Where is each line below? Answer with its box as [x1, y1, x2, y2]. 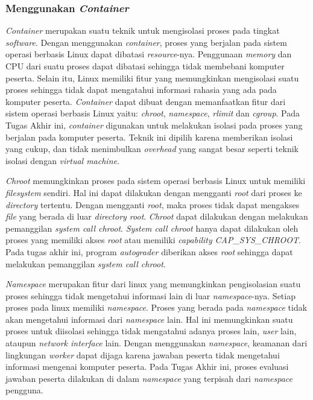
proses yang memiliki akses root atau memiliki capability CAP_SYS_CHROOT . [5, 233, 302, 246]
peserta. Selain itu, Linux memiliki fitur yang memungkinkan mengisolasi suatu [5, 71, 299, 84]
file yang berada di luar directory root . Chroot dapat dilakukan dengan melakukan [5, 210, 308, 223]
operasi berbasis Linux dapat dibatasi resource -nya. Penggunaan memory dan [5, 48, 292, 60]
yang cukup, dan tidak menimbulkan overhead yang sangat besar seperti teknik [5, 142, 299, 155]
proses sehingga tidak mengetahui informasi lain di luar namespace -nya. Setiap [5, 289, 296, 302]
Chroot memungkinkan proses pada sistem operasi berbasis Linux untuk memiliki [5, 174, 306, 187]
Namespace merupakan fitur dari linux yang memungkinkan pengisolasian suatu [5, 278, 301, 290]
